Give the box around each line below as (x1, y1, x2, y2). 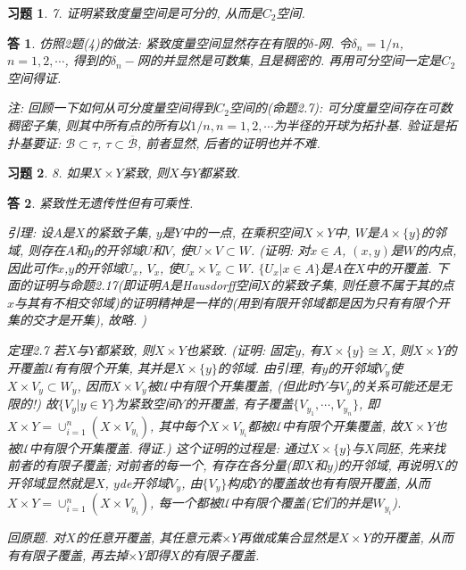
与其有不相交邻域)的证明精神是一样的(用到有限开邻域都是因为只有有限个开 (14, 293, 450, 311)
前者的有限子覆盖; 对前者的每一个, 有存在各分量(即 (7, 456, 304, 475)
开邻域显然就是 (7, 474, 95, 492)
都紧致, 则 (96, 340, 154, 359)
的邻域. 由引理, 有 (217, 358, 322, 376)
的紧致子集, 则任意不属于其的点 (270, 276, 454, 294)
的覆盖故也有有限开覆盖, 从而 (259, 474, 430, 492)
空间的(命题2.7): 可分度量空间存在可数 (229, 98, 453, 117)
